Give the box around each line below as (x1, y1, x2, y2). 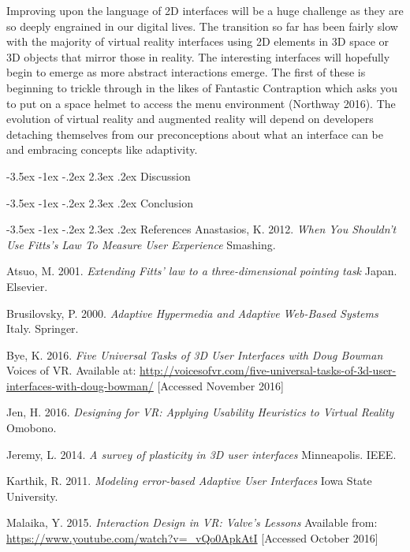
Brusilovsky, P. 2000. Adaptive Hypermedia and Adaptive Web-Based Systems (6, 304, 378, 321)
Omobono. (6, 420, 57, 436)
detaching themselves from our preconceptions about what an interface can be (6, 125, 383, 142)
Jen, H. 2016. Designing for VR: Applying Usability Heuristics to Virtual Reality (6, 404, 394, 420)
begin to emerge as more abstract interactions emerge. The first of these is (6, 64, 366, 80)
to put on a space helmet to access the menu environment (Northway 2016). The (6, 95, 396, 111)
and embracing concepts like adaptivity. (6, 141, 198, 158)
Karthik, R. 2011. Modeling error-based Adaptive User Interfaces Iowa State (6, 472, 372, 489)
